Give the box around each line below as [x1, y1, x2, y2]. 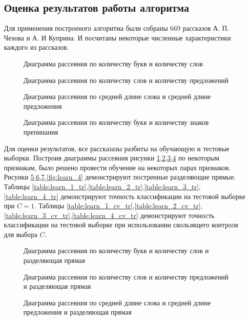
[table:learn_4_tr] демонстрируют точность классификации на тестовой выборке [4, 191, 246, 201]
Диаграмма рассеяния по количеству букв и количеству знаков [23, 117, 209, 127]
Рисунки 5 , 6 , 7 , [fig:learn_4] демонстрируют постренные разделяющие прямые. [4, 172, 236, 182]
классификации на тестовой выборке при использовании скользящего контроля [4, 220, 238, 230]
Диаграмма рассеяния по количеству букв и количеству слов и [23, 245, 209, 256]
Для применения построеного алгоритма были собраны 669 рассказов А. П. [4, 23, 229, 33]
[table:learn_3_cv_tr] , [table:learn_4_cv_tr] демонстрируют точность [4, 210, 215, 220]
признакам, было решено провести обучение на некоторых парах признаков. [4, 162, 231, 172]
